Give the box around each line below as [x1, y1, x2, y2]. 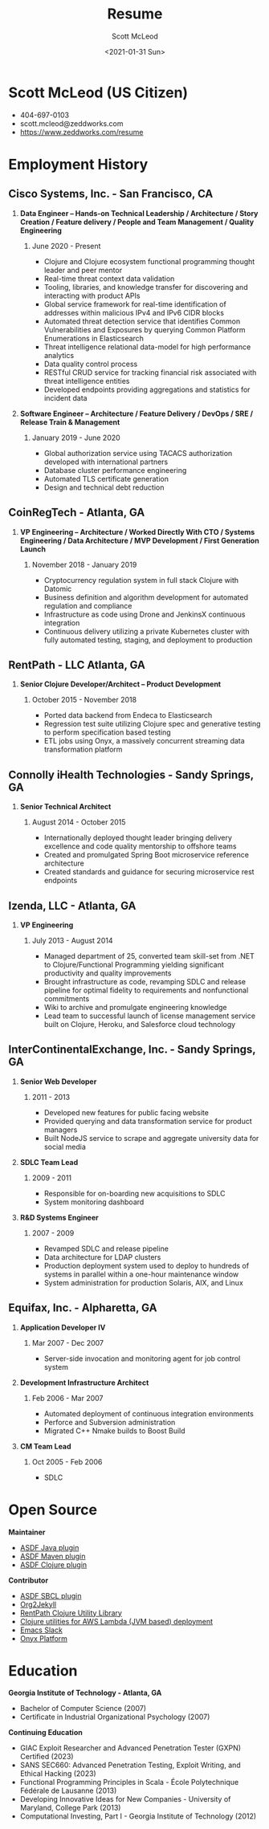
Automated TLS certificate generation [43, 474, 169, 483]
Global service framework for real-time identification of [43, 299, 226, 309]
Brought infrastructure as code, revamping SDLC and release [43, 976, 247, 986]
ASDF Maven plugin [19, 1551, 86, 1561]
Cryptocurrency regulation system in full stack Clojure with [43, 575, 239, 585]
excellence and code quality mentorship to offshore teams [43, 841, 237, 851]
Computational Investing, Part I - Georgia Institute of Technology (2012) [19, 1811, 257, 1821]
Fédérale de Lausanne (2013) [19, 1786, 117, 1795]
